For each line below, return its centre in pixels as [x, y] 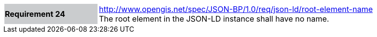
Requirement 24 [35, 14]
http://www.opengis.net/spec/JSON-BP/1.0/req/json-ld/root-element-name [236, 9]
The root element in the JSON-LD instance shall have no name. [214, 19]
